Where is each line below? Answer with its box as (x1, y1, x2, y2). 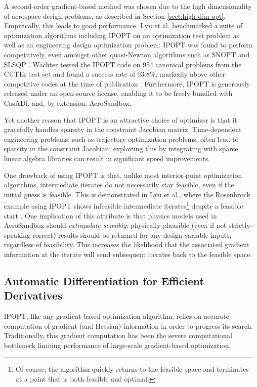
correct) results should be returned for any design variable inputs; (32, 229, 232, 240)
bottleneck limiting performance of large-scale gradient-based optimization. (4, 340, 231, 350)
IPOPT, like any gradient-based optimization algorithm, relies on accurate (4, 311, 229, 321)
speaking (4, 229, 30, 240)
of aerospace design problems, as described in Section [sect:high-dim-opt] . (4, 10, 226, 21)
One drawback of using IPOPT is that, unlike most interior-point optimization (4, 170, 242, 180)
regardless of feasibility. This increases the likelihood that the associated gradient (4, 239, 250, 250)
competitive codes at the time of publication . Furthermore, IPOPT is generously (4, 78, 250, 88)
